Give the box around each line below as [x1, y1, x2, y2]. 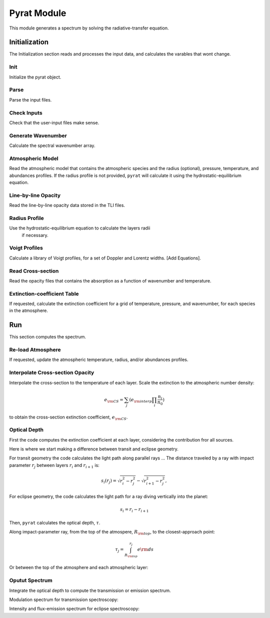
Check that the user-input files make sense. [9, 119, 99, 125]
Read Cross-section [9, 267, 59, 274]
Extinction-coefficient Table [9, 290, 79, 297]
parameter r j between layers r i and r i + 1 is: [9, 462, 99, 469]
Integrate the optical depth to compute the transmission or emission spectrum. [9, 587, 171, 593]
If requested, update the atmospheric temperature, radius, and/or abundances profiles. [9, 356, 188, 362]
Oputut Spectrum [9, 577, 52, 584]
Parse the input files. [9, 96, 52, 102]
